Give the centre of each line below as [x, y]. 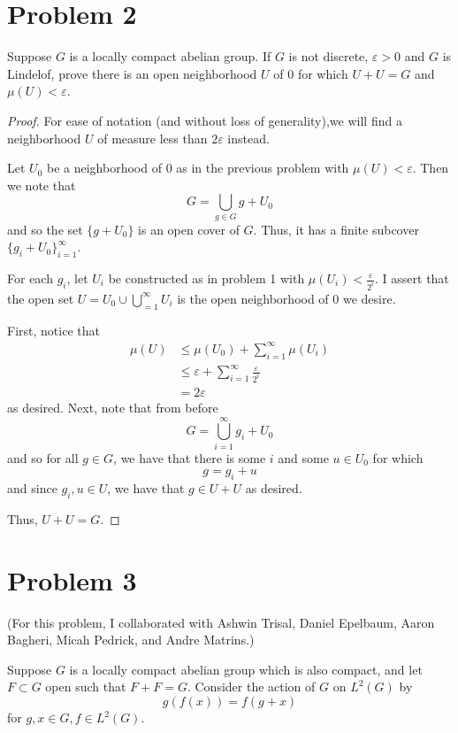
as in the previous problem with [263, 168]
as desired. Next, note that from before [113, 408]
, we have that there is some [190, 457]
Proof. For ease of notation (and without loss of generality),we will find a [205, 120]
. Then [431, 168]
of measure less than [153, 138]
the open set [41, 298]
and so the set [45, 229]
